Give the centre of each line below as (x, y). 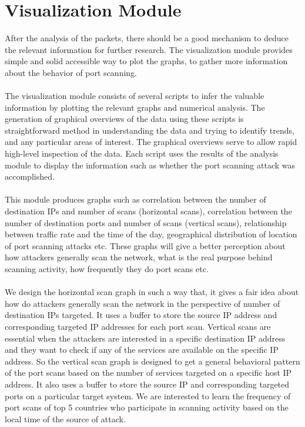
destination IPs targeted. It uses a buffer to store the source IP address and (141, 315)
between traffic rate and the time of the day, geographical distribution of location (151, 234)
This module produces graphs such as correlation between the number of (135, 199)
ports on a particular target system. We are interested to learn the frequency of (148, 395)
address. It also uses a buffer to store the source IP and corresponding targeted (147, 384)
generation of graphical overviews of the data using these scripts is (124, 119)
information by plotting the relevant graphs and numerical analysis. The (135, 107)
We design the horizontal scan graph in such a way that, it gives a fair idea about (152, 292)
